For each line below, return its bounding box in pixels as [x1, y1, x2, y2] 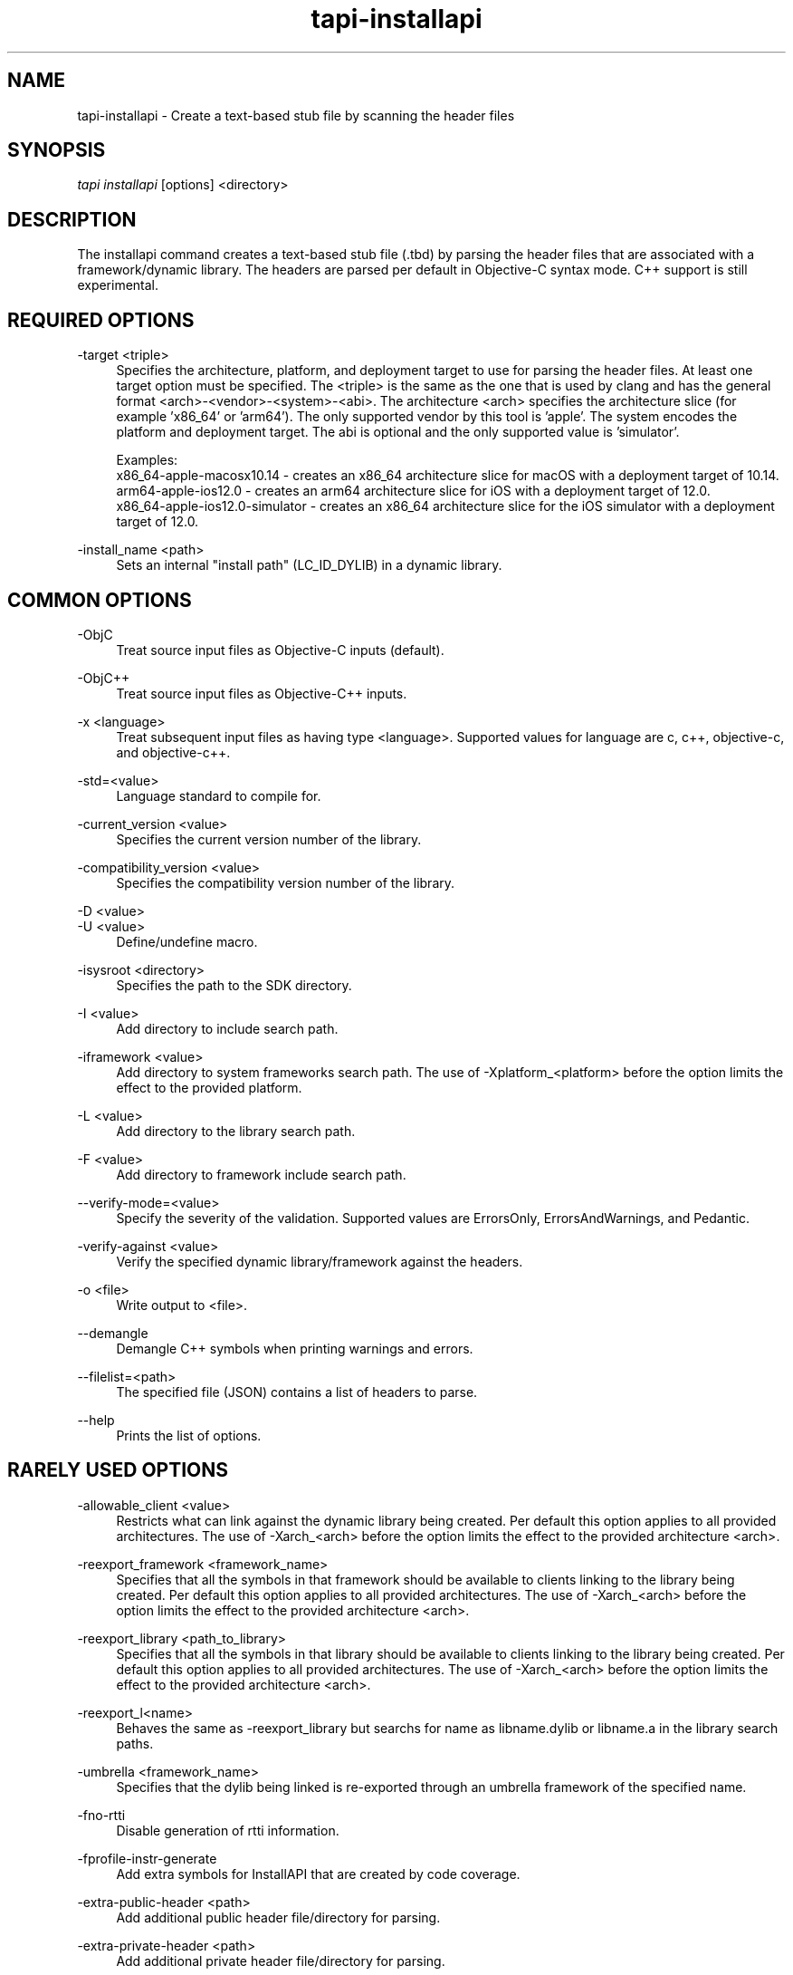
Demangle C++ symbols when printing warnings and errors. [116, 1340, 473, 1356]
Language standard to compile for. [116, 787, 321, 804]
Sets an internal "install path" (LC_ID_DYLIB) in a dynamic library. [116, 557, 502, 573]
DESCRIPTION [7, 207, 137, 231]
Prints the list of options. [116, 1427, 262, 1443]
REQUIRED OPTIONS [7, 308, 195, 332]
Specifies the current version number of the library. [116, 831, 422, 847]
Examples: [116, 452, 178, 468]
